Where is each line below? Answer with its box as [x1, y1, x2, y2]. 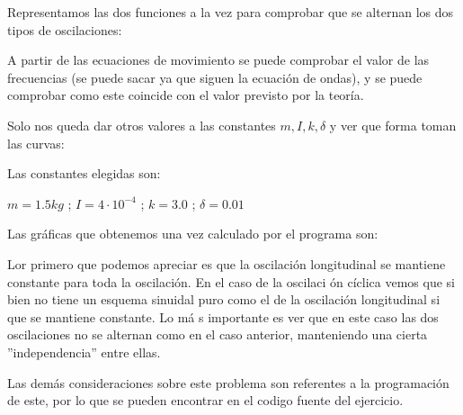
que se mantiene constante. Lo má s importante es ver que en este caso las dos [7, 307, 439, 326]
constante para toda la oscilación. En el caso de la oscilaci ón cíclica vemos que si [7, 272, 456, 291]
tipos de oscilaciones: [7, 20, 122, 39]
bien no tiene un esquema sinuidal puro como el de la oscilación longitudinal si [7, 290, 441, 309]
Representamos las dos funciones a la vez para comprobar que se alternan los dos [7, 3, 454, 21]
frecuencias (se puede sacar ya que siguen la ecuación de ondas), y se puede [7, 68, 423, 86]
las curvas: [7, 133, 65, 152]
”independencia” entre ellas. [7, 342, 161, 361]
